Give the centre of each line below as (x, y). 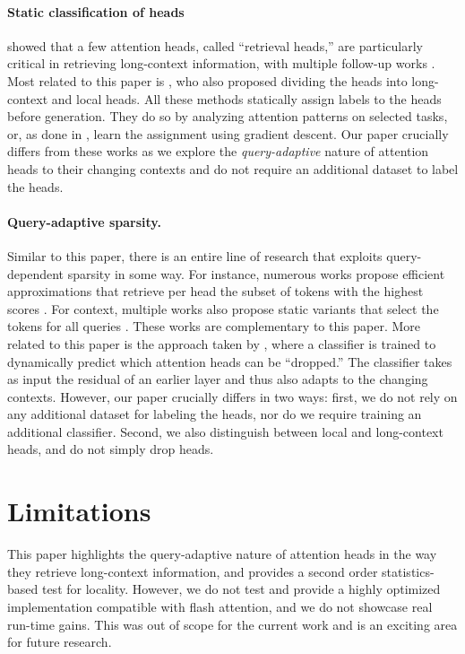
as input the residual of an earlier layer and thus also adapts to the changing (218, 379)
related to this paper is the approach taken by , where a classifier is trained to (222, 343)
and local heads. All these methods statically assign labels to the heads (246, 98)
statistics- (408, 571)
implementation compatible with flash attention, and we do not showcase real (220, 606)
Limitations (79, 511)
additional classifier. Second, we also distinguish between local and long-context (225, 431)
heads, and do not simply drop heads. (111, 449)
